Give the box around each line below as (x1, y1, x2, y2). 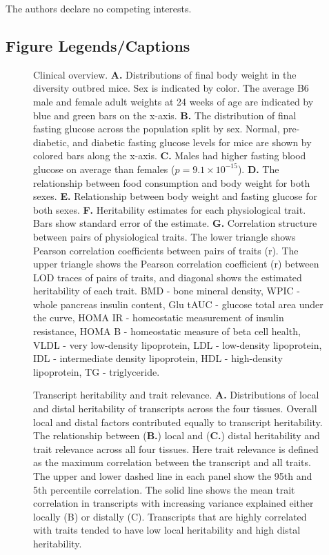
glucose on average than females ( (33, 161, 175, 176)
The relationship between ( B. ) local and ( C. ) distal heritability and (33, 428, 320, 443)
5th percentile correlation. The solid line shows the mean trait (33, 482, 295, 496)
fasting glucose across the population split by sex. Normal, (33, 121, 280, 136)
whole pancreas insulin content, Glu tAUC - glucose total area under (33, 296, 323, 311)
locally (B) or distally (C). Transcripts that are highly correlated (33, 509, 307, 523)
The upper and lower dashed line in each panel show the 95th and (33, 469, 312, 483)
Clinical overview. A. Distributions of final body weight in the (33, 67, 297, 81)
